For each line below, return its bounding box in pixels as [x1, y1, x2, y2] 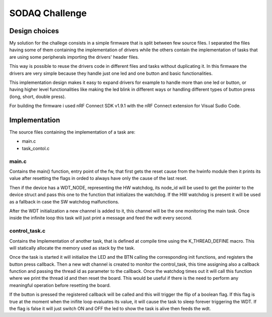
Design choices [9, 27, 59, 35]
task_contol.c [22, 145, 50, 151]
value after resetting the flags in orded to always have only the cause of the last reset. [9, 175, 188, 181]
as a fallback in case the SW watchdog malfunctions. [9, 198, 119, 204]
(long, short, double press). [9, 93, 66, 99]
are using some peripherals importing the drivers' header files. [9, 54, 140, 60]
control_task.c [9, 228, 45, 235]
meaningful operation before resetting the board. [9, 282, 111, 288]
